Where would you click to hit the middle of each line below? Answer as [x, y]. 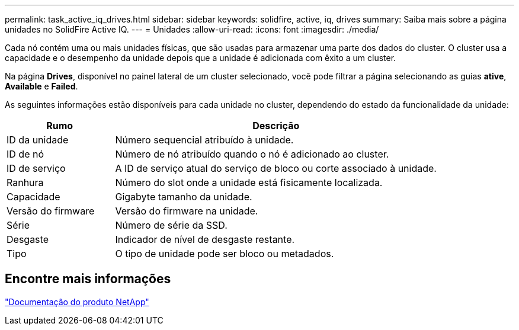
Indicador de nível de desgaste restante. [205, 239]
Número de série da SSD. [171, 225]
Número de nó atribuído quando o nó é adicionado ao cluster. [252, 154]
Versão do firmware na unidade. [187, 211]
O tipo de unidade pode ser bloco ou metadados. [225, 254]
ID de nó [25, 154]
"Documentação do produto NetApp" [77, 302]
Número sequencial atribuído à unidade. [204, 140]
